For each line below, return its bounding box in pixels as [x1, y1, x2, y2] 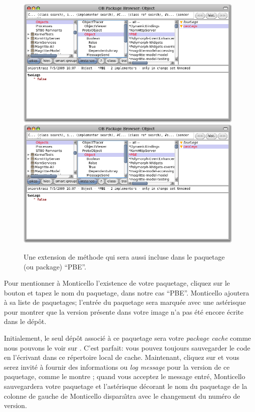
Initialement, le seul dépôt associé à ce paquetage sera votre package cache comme [4, 333, 251, 343]
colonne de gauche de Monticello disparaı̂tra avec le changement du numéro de [4, 390, 240, 401]
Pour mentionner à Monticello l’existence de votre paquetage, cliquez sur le [4, 278, 230, 288]
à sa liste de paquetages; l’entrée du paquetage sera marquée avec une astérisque [4, 297, 246, 307]
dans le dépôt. [4, 316, 47, 326]
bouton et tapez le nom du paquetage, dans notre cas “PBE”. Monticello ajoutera [4, 287, 249, 297]
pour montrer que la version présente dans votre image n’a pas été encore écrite [4, 306, 244, 317]
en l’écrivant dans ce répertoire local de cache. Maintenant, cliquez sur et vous [4, 352, 240, 362]
